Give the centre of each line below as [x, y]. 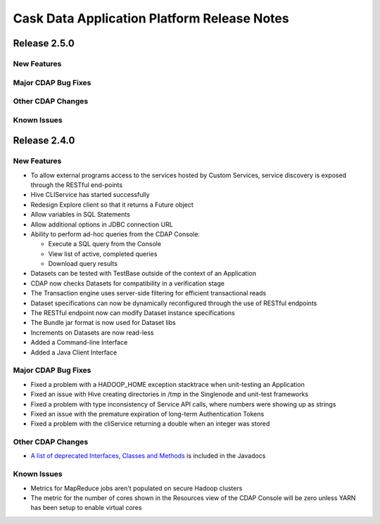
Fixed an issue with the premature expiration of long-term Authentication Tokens [147, 414]
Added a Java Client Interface [74, 352]
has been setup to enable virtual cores [86, 508]
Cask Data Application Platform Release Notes [151, 18]
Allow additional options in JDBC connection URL [102, 224]
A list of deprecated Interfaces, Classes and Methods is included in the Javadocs [148, 456]
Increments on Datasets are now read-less [92, 332]
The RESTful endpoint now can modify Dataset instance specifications [133, 313]
